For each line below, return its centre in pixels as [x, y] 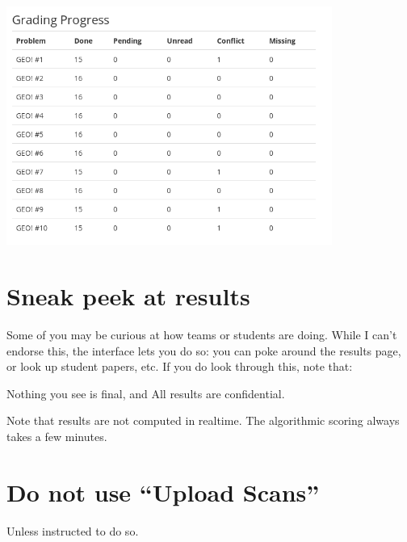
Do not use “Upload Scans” [163, 492]
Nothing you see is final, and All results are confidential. [146, 393]
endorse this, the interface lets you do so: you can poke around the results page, [204, 350]
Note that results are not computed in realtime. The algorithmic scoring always [203, 420]
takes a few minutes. [57, 437]
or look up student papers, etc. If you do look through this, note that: [180, 366]
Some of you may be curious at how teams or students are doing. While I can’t [202, 335]
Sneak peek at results [128, 296]
